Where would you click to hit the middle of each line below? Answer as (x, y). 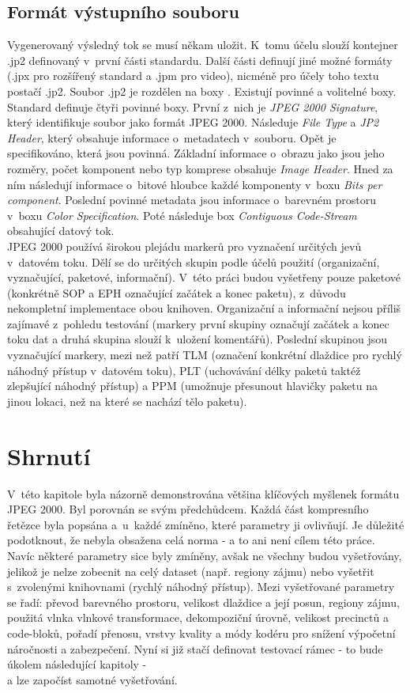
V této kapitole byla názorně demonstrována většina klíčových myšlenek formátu (203, 493)
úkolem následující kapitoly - (77, 664)
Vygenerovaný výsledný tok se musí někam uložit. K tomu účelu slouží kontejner (203, 45)
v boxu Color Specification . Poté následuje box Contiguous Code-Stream (182, 215)
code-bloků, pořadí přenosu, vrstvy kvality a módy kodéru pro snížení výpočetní (201, 632)
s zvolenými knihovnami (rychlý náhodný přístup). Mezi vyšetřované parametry (201, 587)
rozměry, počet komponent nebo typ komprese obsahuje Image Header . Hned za (200, 168)
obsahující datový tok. (61, 231)
